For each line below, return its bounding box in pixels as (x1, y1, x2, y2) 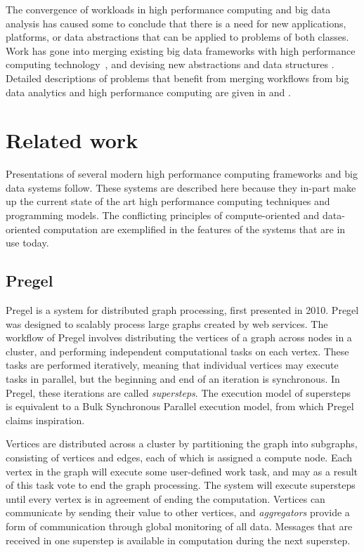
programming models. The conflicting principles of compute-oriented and (6, 208, 320, 223)
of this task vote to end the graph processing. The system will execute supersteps (6, 478, 356, 492)
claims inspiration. (6, 412, 85, 427)
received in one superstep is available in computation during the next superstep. (6, 532, 351, 547)
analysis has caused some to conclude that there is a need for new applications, (6, 15, 346, 30)
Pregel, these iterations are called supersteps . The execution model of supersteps (6, 385, 351, 400)
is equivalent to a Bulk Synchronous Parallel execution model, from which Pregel (6, 399, 354, 414)
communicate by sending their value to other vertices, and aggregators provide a (6, 505, 350, 520)
